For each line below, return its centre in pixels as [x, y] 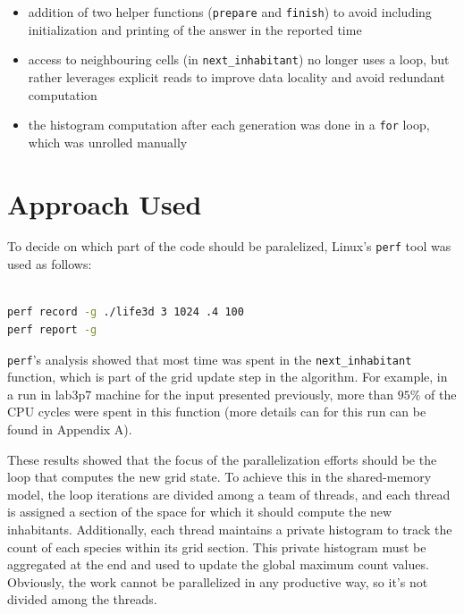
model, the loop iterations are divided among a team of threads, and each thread [229, 494]
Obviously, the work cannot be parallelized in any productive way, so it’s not [218, 581]
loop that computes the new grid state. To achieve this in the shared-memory [219, 477]
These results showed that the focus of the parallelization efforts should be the [222, 459]
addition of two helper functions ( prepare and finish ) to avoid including [230, 12]
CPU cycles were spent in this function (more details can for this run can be [217, 412]
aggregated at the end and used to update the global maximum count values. [218, 564]
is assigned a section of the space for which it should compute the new [200, 512]
